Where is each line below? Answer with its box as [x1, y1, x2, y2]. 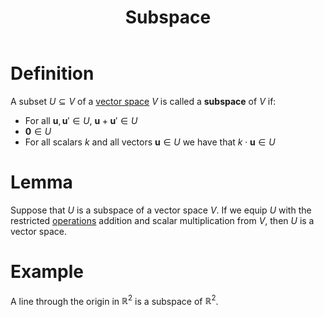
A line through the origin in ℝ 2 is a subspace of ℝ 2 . [10, 293, 219, 307]
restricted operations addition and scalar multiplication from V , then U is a [10, 214, 315, 226]
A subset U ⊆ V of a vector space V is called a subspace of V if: [10, 95, 277, 107]
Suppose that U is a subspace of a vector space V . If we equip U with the [10, 204, 312, 216]
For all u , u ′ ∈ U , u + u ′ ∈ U [24, 114, 138, 126]
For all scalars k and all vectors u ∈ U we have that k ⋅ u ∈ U [24, 136, 276, 148]
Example [10, 261, 84, 283]
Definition [10, 62, 95, 85]
